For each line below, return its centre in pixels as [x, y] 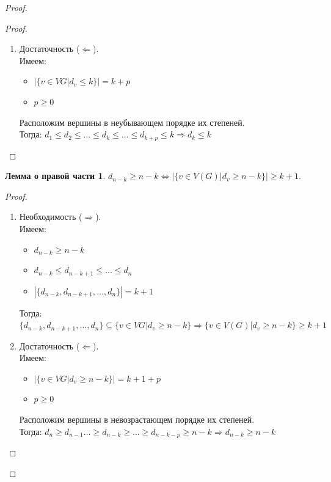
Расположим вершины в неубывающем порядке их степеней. [132, 122]
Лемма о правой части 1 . [55, 176]
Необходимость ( [51, 217]
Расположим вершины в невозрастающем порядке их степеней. [137, 419]
